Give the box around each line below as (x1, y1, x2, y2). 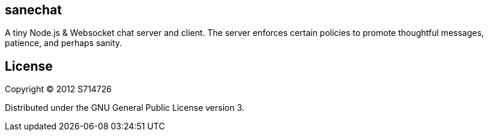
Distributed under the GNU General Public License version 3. (5, 102, 245, 113)
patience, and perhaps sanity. (5, 38, 122, 49)
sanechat (5, 2, 62, 17)
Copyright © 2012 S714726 (5, 84, 112, 95)
